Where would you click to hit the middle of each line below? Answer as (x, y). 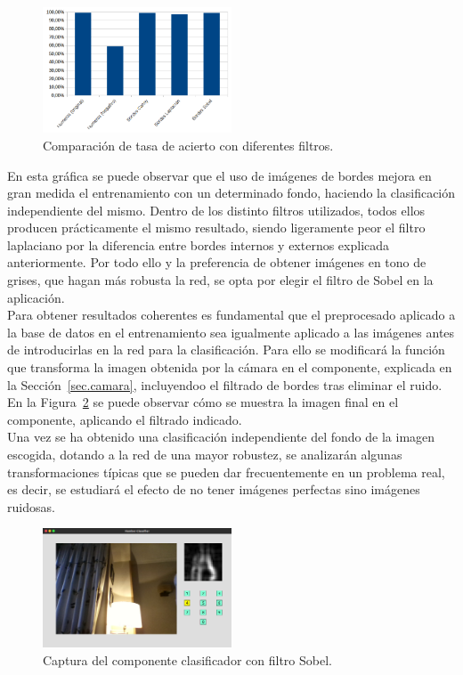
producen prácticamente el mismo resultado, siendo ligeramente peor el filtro (216, 228)
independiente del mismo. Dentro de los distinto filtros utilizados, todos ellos (216, 210)
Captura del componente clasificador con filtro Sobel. (187, 659)
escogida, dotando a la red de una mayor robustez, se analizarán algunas (205, 455)
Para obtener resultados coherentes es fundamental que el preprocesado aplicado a (231, 315)
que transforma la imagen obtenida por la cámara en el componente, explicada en (230, 367)
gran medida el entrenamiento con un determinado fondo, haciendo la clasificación (231, 193)
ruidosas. (31, 506)
